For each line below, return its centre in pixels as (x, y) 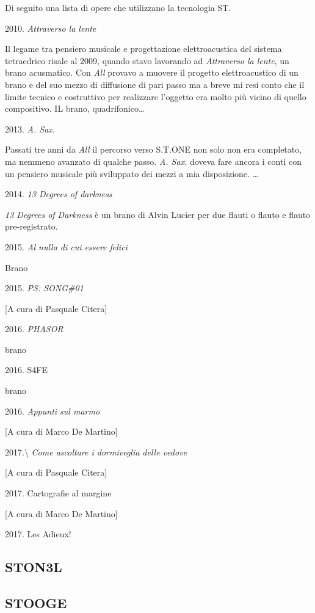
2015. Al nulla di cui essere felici (66, 246)
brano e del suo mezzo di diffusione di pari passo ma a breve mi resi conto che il (155, 84)
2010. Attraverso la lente (51, 28)
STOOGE (36, 602)
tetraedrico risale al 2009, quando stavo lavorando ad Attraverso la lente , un (147, 60)
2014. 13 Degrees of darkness (59, 194)
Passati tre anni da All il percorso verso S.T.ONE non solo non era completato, (154, 149)
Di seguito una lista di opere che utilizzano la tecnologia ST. (118, 7)
